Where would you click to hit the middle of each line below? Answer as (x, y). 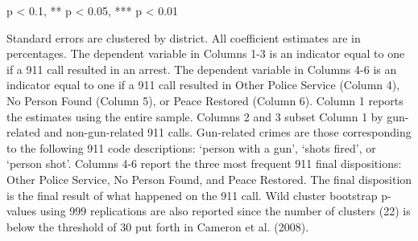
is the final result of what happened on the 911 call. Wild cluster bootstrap (192, 195)
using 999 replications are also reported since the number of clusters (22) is (225, 211)
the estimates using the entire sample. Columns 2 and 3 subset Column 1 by (195, 116)
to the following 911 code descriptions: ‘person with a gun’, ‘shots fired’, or (191, 147)
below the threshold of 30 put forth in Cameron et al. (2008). (158, 226)
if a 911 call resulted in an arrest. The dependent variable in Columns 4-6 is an (202, 69)
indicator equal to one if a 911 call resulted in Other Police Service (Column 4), (203, 85)
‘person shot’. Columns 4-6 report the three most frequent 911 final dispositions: (204, 163)
